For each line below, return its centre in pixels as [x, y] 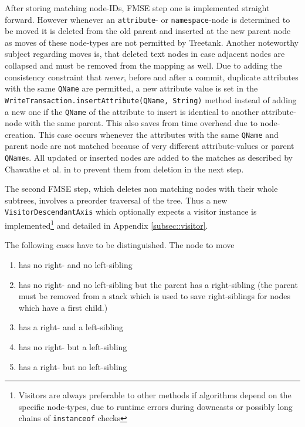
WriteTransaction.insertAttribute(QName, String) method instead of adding [151, 99]
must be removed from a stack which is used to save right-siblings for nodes [154, 296]
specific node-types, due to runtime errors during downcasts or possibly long [155, 406]
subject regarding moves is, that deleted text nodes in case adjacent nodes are [145, 54]
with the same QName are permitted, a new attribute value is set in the [131, 88]
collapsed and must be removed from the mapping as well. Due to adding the [143, 65]
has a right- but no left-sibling [73, 366]
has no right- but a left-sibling [73, 346]
